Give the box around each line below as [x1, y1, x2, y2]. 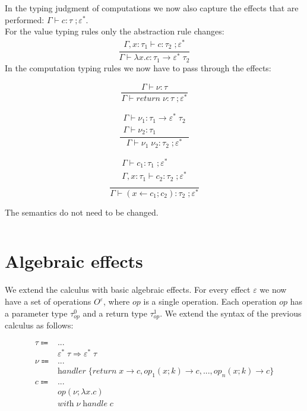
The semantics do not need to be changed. [5, 205, 159, 218]
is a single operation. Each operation [143, 295, 277, 308]
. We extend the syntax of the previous [160, 306, 302, 319]
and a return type [83, 306, 147, 319]
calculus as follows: [5, 319, 74, 331]
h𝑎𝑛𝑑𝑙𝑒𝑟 [57, 366, 86, 375]
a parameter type [5, 306, 68, 319]
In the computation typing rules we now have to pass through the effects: [5, 61, 271, 74]
